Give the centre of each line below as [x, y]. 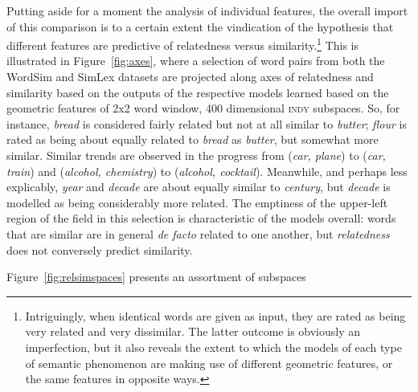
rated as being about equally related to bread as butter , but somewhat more [193, 139]
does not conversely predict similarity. [100, 249]
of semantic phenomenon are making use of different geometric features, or [209, 363]
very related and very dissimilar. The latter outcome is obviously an [193, 331]
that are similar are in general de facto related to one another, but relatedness [198, 233]
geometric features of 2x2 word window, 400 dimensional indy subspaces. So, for [203, 108]
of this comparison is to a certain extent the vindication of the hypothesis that [200, 26]
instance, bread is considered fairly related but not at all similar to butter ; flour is [207, 123]
